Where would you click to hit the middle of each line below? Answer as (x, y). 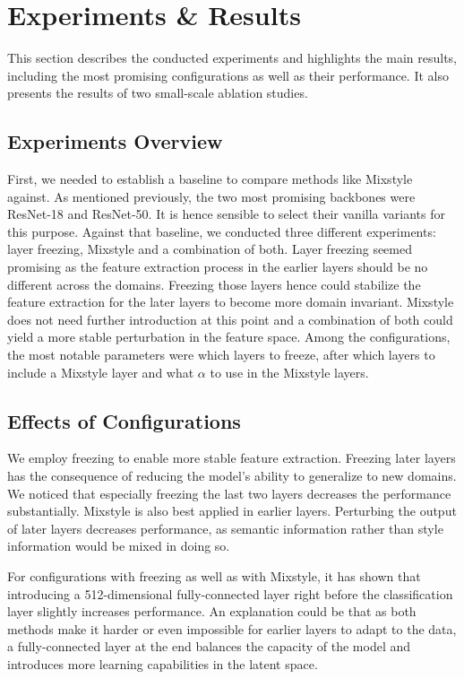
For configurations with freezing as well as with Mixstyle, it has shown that (214, 576)
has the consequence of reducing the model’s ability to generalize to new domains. (232, 476)
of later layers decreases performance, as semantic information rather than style (225, 528)
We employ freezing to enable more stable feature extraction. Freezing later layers (232, 458)
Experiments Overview (115, 141)
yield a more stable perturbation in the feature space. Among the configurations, (229, 337)
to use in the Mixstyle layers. (289, 372)
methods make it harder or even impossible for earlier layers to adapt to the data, (232, 628)
